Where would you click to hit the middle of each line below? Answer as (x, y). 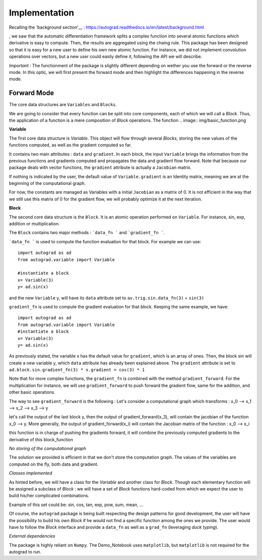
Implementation (42, 13)
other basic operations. (32, 392)
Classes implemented (31, 473)
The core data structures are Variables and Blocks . (63, 105)
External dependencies (32, 536)
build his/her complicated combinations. (49, 496)
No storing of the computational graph (48, 448)
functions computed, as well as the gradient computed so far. (70, 145)
